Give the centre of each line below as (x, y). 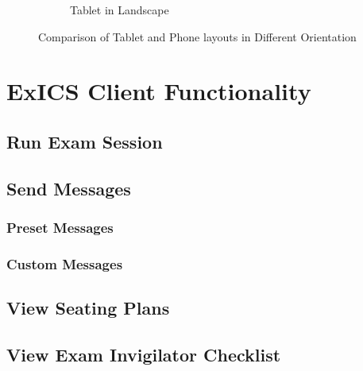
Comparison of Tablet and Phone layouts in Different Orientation (197, 36)
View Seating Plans (88, 308)
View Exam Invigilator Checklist (144, 354)
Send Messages (69, 188)
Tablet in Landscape (120, 10)
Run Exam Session (85, 141)
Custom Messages (65, 263)
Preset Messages (60, 228)
